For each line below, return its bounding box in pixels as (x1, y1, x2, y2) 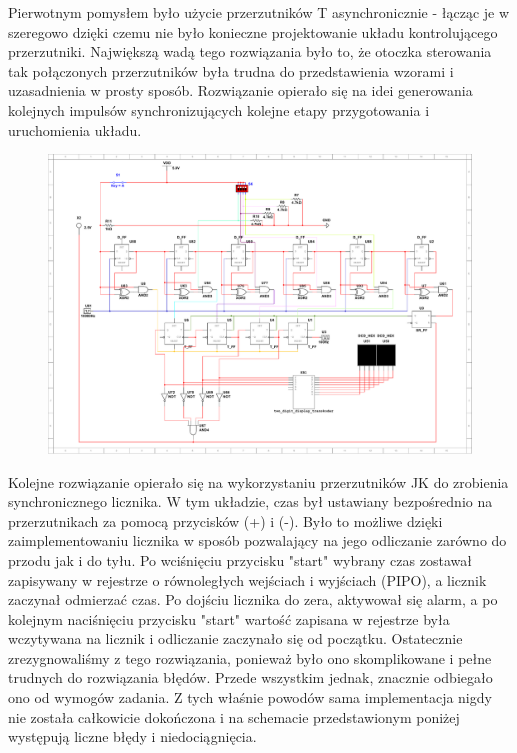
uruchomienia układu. (8, 119, 142, 140)
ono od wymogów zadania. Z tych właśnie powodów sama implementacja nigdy (8, 687, 492, 708)
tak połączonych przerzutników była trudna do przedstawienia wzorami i (8, 60, 454, 81)
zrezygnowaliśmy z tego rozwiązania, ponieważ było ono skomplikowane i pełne (8, 647, 492, 668)
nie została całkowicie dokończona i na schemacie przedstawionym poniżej (8, 706, 460, 727)
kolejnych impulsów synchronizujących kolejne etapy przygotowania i (8, 99, 430, 120)
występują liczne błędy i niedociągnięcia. (8, 726, 257, 747)
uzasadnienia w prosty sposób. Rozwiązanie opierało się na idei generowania (8, 80, 473, 101)
